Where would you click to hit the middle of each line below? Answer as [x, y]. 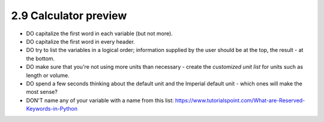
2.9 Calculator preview [69, 16]
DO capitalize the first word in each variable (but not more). [100, 33]
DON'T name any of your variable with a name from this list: [100, 100]
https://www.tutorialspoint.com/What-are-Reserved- [240, 100]
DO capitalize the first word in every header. [80, 41]
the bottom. [40, 58]
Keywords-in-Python [52, 109]
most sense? [42, 92]
